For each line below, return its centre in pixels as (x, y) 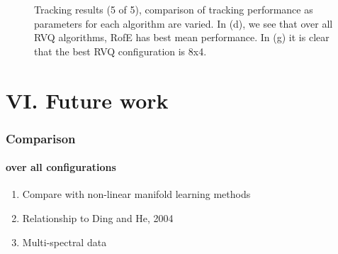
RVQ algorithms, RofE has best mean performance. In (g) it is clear (182, 37)
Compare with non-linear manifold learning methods (136, 194)
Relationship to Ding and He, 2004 (98, 217)
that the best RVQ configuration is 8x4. (120, 51)
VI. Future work (87, 100)
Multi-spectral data (64, 242)
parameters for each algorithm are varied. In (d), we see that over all (184, 23)
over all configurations (61, 167)
